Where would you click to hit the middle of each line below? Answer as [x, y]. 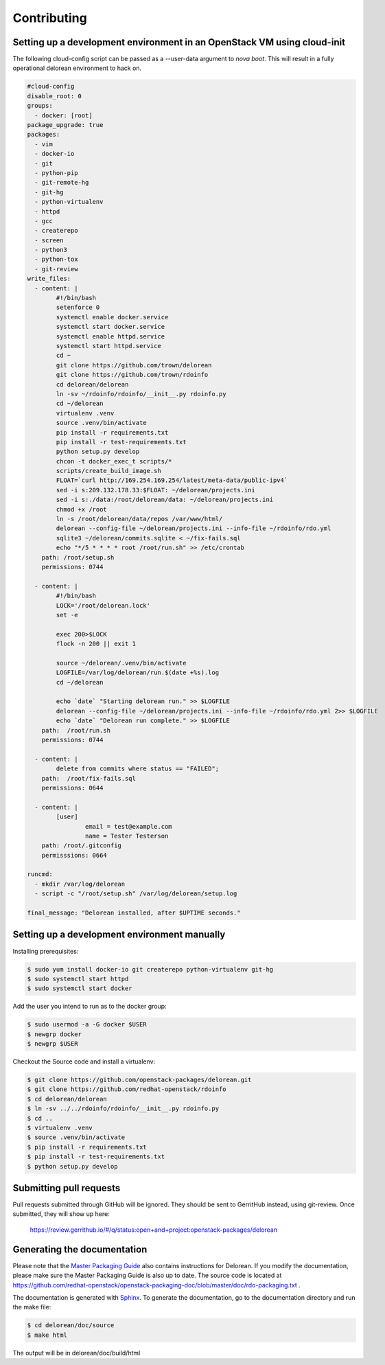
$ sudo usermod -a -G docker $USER [87, 1024]
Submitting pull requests [67, 1188]
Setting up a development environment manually [119, 935]
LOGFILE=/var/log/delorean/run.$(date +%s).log [138, 673]
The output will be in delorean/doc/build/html [77, 1353]
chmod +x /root [82, 509]
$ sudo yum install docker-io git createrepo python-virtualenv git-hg [150, 969]
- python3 [51, 250]
